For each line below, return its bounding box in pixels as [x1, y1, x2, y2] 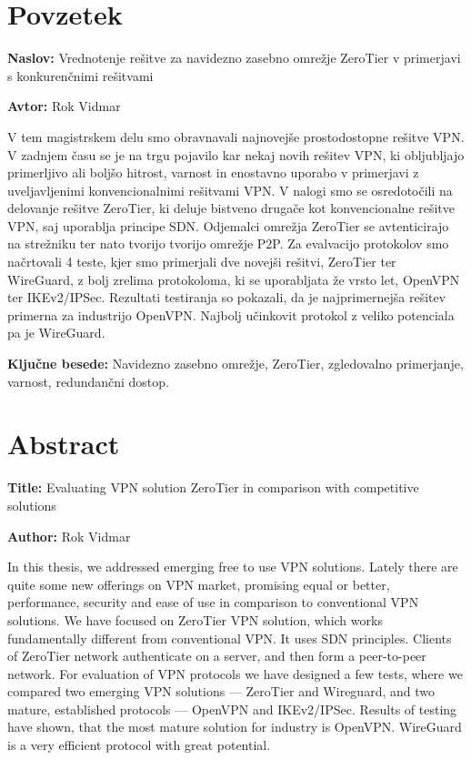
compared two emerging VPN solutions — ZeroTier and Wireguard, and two [7, 682, 435, 701]
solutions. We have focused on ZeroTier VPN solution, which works [7, 610, 383, 629]
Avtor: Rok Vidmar [7, 96, 121, 116]
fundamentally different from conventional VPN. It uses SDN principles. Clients [7, 628, 452, 647]
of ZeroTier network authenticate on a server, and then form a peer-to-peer [7, 646, 426, 665]
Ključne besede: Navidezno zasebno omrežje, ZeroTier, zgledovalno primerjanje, [7, 354, 464, 373]
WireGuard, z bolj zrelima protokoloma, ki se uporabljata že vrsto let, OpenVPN [7, 269, 460, 289]
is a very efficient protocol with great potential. [7, 735, 271, 755]
